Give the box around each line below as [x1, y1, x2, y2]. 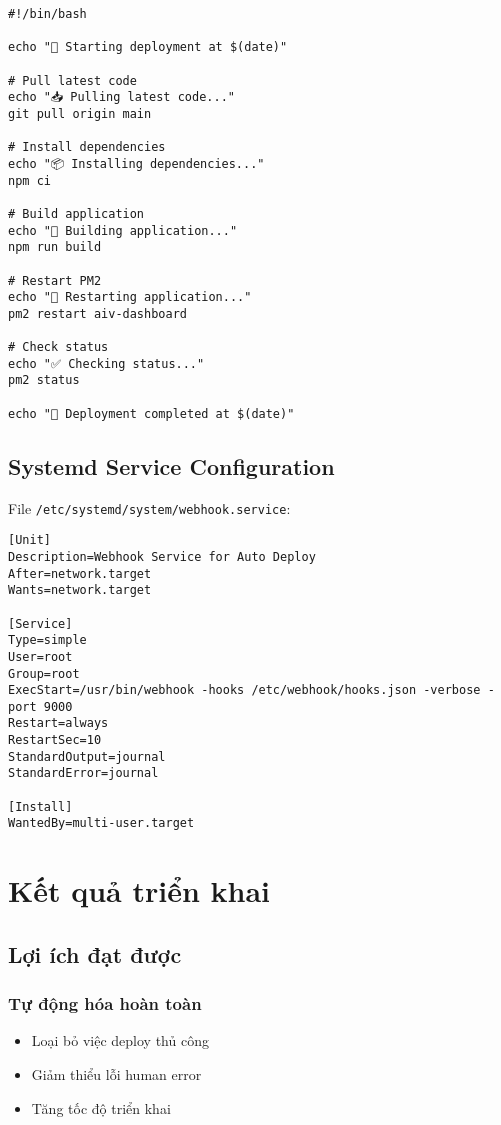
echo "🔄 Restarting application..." [8, 290, 252, 305]
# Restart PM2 [8, 273, 102, 288]
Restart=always [8, 716, 109, 731]
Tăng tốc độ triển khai [31, 1097, 171, 1118]
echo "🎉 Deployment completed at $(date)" [8, 406, 295, 421]
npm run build [8, 240, 102, 255]
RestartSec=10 [8, 733, 102, 748]
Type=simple [8, 633, 87, 648]
